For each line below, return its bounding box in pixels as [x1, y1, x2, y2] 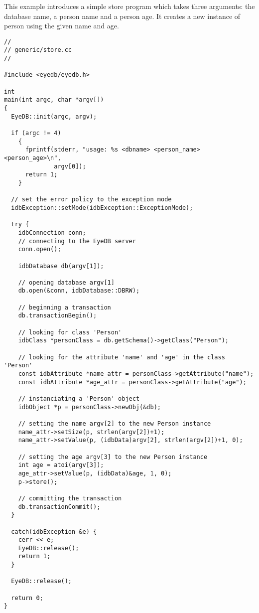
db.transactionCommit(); [18, 503, 101, 510]
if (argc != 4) [11, 130, 61, 137]
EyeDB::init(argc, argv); [11, 113, 97, 120]
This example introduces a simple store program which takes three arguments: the [4, 1, 255, 11]
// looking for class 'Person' [18, 328, 122, 336]
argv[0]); [54, 162, 86, 170]
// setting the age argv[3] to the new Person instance [18, 453, 208, 460]
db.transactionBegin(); [18, 312, 97, 319]
